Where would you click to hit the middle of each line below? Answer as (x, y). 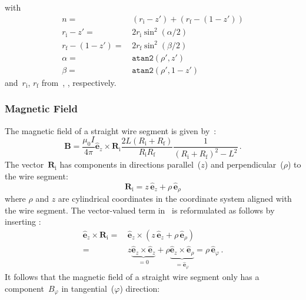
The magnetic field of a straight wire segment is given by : (111, 130)
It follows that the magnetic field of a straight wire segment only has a (132, 277)
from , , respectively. (79, 82)
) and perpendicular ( (244, 164)
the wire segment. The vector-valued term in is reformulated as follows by (140, 210)
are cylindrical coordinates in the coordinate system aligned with (175, 199)
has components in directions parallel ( (130, 164)
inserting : (23, 221)
